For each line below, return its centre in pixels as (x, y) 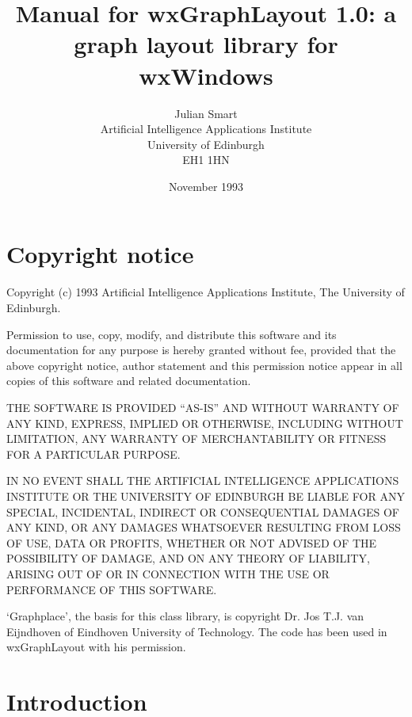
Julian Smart (206, 113)
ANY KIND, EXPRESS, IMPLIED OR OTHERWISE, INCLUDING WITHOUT (205, 423)
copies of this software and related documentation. (129, 381)
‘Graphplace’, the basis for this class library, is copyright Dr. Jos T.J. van (185, 616)
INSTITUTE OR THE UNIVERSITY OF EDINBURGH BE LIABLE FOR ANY (206, 496)
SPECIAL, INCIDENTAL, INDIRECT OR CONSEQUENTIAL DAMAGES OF (203, 511)
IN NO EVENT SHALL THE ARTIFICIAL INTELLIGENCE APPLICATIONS (203, 481)
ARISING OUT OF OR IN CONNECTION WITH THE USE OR (168, 573)
